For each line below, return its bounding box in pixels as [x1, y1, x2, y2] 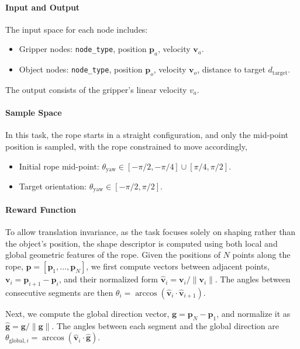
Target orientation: [19, 180, 87, 192]
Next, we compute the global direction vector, [5, 307, 170, 319]
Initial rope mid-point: [19, 160, 99, 172]
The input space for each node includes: [5, 23, 148, 35]
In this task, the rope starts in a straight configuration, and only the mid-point [5, 129, 288, 141]
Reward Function [5, 203, 76, 216]
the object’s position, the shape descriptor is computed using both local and [5, 237, 278, 249]
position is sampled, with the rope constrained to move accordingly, [5, 140, 247, 152]
